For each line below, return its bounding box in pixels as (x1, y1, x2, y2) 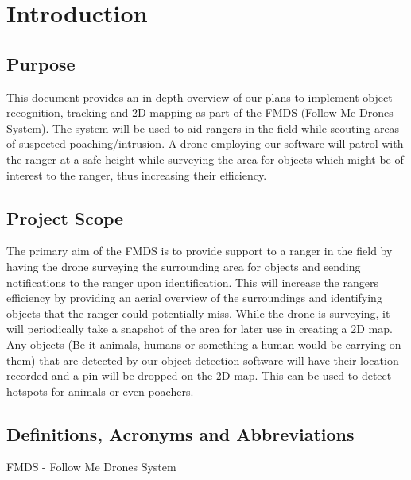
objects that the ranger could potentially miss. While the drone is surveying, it (6, 304, 390, 321)
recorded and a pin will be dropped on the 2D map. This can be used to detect (6, 367, 392, 384)
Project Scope (6, 205, 124, 230)
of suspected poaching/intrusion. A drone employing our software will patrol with (6, 135, 404, 152)
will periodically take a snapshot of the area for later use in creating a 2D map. (6, 320, 393, 337)
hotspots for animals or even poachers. (6, 382, 194, 399)
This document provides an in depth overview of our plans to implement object (6, 88, 393, 105)
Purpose (6, 51, 76, 75)
